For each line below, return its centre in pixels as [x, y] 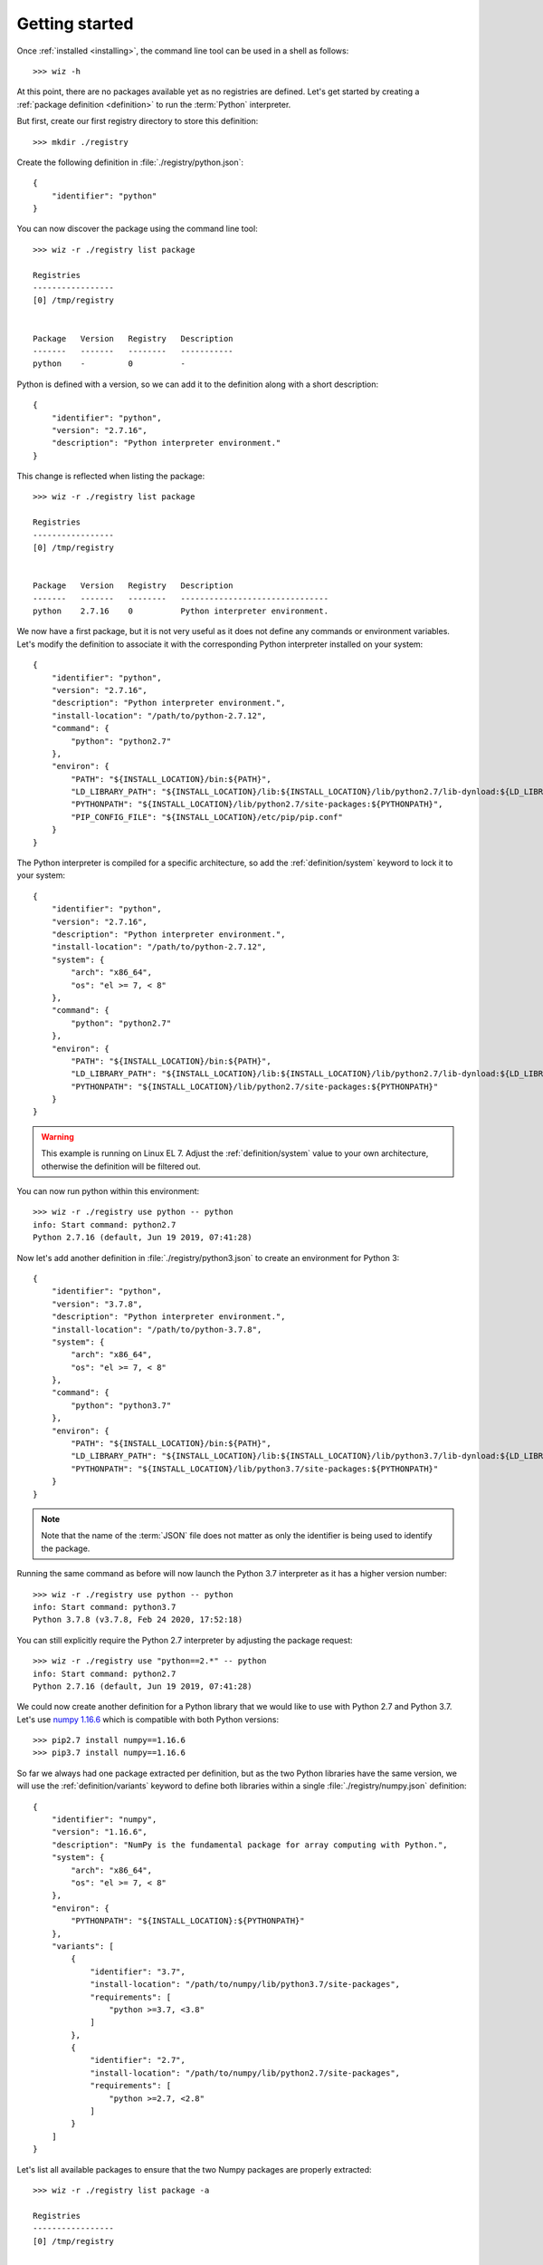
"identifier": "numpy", [104, 1820]
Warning [57, 1136]
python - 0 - [109, 364]
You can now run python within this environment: [108, 1191]
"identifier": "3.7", [138, 1971]
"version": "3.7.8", [97, 1304]
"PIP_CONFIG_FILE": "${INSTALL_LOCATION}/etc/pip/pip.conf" [207, 817]
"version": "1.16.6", [100, 1832]
